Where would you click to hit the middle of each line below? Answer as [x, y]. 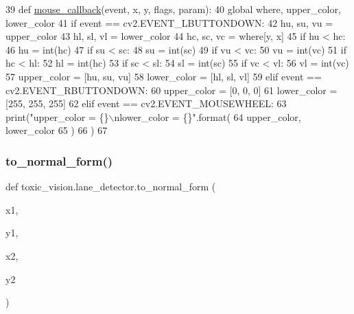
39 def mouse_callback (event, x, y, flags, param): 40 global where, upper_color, [173, 9]
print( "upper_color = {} [57, 116]
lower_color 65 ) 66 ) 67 [57, 130]
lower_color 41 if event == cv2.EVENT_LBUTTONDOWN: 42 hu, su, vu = [169, 22]
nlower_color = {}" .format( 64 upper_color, [208, 116]
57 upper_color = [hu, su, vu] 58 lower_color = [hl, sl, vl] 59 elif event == [164, 76]
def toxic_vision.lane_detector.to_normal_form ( [111, 187]
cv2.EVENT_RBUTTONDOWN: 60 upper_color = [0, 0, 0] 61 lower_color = [172, 90]
